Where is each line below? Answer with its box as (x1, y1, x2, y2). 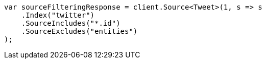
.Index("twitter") (21, 11, 95, 19)
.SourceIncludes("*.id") (21, 19, 120, 27)
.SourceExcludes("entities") (21, 27, 138, 35)
